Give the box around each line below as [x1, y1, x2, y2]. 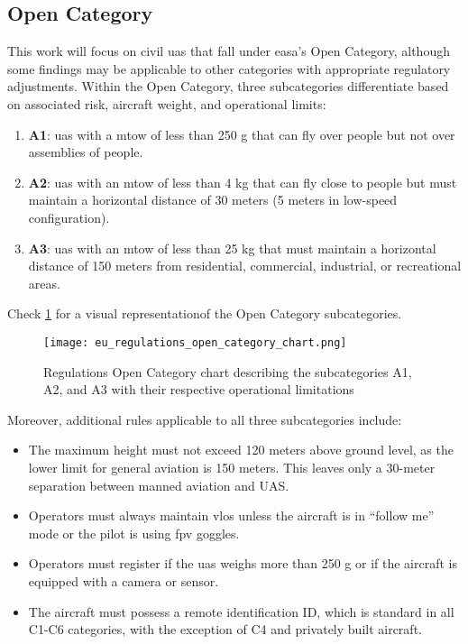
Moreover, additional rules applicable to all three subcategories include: [7, 409, 402, 428]
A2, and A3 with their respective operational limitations [43, 380, 354, 399]
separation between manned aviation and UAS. [28, 475, 289, 494]
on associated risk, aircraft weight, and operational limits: [7, 94, 326, 113]
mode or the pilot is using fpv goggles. [28, 523, 240, 542]
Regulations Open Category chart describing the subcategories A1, [43, 362, 412, 381]
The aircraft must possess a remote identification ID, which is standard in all [28, 602, 454, 621]
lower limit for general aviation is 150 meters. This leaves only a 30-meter [28, 457, 436, 476]
